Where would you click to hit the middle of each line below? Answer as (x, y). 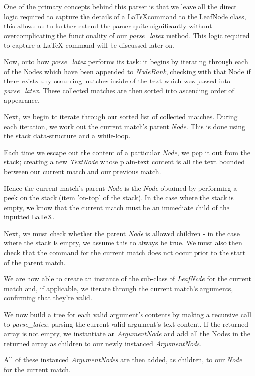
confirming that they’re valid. (48, 298)
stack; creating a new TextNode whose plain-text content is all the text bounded (125, 162)
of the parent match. (35, 262)
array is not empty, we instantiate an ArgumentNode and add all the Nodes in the (127, 334)
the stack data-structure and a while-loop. (67, 136)
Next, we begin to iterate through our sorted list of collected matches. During (121, 116)
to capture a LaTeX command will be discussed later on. (89, 45)
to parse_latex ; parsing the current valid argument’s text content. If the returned (126, 324)
